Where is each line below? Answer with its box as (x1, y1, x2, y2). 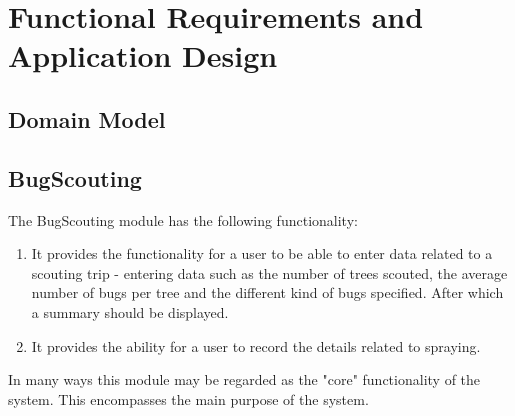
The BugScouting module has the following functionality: (8, 209, 358, 230)
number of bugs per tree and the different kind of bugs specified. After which (31, 282, 504, 303)
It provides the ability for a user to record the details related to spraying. (31, 335, 481, 356)
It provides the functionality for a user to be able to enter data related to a (31, 243, 493, 264)
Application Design (8, 35, 278, 76)
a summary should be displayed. (31, 301, 229, 322)
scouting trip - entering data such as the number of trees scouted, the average (31, 262, 508, 283)
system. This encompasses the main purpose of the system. (8, 388, 369, 409)
